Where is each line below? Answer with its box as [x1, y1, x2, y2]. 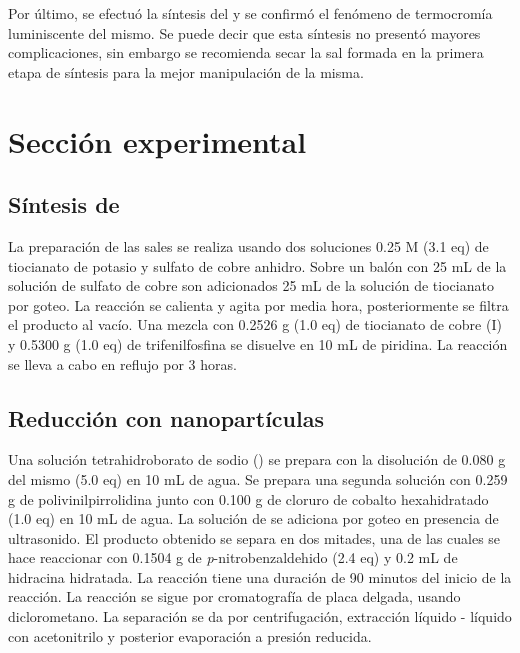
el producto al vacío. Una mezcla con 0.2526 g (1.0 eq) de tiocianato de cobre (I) [8, 314, 502, 335]
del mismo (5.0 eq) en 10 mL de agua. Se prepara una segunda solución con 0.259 [8, 468, 508, 489]
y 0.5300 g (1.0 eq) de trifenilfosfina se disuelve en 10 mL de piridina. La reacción [8, 333, 508, 354]
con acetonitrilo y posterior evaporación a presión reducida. [8, 625, 372, 646]
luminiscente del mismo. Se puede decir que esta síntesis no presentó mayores [8, 22, 481, 43]
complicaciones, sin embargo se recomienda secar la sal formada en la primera [8, 42, 484, 63]
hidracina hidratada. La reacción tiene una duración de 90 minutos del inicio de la [8, 566, 512, 587]
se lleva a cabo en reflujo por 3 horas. [8, 353, 237, 374]
